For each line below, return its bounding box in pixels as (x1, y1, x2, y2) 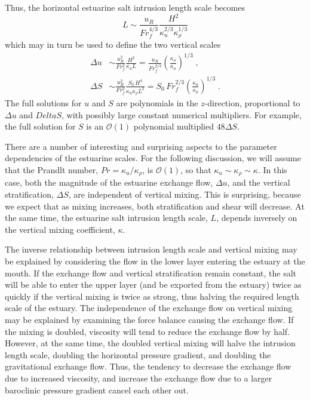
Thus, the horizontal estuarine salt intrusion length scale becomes (5, 1, 245, 13)
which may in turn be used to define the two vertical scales (5, 38, 221, 51)
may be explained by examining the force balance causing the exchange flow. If (5, 313, 294, 325)
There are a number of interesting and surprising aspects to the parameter (5, 140, 277, 152)
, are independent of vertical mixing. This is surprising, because (68, 188, 301, 201)
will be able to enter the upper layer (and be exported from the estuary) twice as (5, 278, 302, 291)
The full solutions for (5, 97, 82, 109)
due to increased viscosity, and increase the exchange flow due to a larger (5, 371, 272, 384)
